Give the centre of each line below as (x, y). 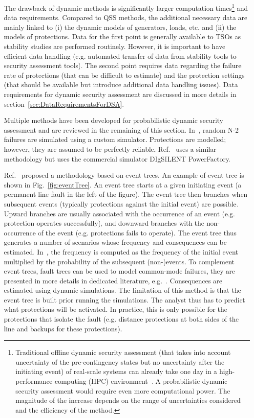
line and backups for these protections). (63, 328)
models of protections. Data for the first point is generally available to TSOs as (122, 36)
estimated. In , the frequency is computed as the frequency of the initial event (121, 251)
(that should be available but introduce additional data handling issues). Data (121, 84)
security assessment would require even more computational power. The (123, 390)
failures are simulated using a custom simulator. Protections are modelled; (115, 139)
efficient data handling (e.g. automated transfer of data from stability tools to (120, 56)
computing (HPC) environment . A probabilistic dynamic (141, 381)
